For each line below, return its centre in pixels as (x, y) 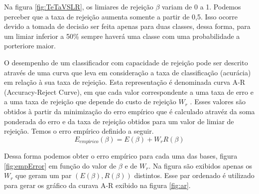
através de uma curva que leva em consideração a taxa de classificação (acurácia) (128, 72)
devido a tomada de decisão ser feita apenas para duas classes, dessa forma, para (127, 26)
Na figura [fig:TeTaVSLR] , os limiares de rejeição (79, 6)
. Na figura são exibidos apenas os (200, 165)
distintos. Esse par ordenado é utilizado (194, 175)
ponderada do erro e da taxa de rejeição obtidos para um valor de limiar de (119, 121)
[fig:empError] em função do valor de (60, 165)
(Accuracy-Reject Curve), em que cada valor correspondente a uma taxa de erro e (129, 92)
